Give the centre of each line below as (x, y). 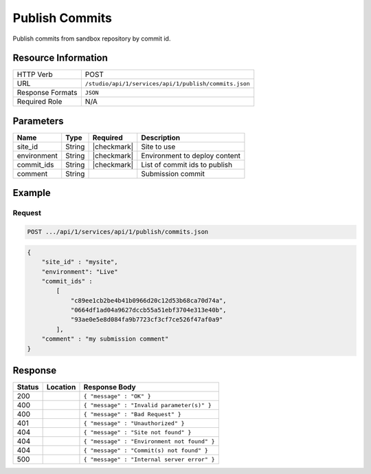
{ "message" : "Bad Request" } (132, 414)
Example (32, 193)
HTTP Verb (35, 74)
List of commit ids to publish (187, 164)
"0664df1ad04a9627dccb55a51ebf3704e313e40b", (148, 310)
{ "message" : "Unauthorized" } (134, 423)
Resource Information (60, 58)
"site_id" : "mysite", (80, 262)
